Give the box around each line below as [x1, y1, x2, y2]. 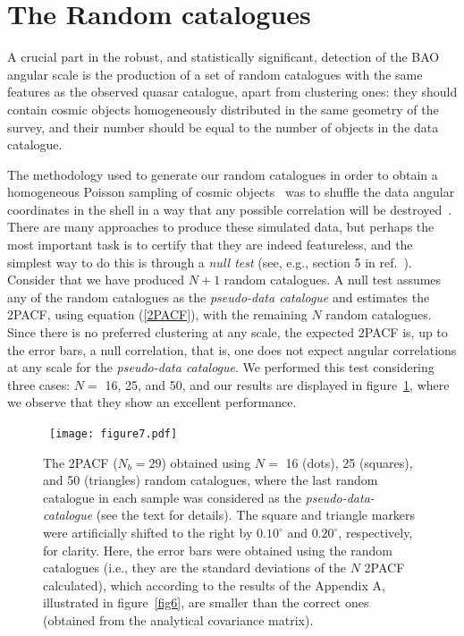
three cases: [7, 375, 71, 394]
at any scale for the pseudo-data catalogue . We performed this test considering [7, 358, 434, 377]
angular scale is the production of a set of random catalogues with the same [7, 64, 423, 83]
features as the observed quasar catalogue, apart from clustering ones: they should [7, 82, 458, 101]
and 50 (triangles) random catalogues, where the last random [43, 471, 378, 489]
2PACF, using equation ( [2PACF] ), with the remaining [7, 305, 308, 324]
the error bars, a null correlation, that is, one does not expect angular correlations [7, 340, 457, 359]
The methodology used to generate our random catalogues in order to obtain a [7, 165, 438, 183]
